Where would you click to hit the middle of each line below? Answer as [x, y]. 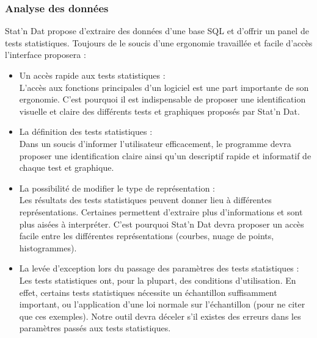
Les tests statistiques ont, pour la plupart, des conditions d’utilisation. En [158, 280]
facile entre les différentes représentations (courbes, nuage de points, [147, 236]
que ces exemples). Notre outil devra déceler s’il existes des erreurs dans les [160, 316]
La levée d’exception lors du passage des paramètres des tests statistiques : [159, 268]
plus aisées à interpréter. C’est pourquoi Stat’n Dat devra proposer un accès [162, 224]
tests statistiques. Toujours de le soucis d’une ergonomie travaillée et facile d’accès [159, 42]
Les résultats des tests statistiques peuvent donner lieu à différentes [145, 200]
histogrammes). [48, 247]
